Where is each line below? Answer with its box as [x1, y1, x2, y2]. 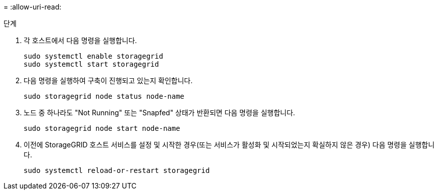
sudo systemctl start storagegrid [24, 60, 159, 68]
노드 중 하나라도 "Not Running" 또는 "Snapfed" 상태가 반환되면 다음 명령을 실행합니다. [24, 108, 296, 117]
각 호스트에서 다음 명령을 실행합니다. [24, 36, 137, 45]
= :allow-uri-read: [4, 3, 62, 11]
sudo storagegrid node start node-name [24, 124, 180, 132]
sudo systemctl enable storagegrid [24, 52, 164, 60]
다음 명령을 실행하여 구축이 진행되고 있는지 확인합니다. [24, 76, 193, 85]
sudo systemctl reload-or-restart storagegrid [24, 166, 210, 174]
